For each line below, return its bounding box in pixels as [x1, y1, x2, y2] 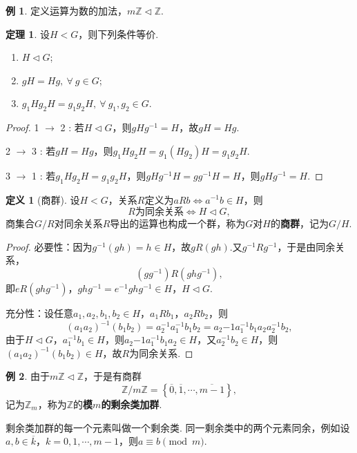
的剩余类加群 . [101, 396, 162, 411]
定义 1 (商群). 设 [6, 192, 80, 206]
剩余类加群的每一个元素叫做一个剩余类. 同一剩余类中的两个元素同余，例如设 [6, 420, 350, 434]
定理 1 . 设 [6, 26, 50, 41]
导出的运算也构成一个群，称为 [110, 216, 246, 231]
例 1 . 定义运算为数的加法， [6, 3, 127, 17]
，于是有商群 [84, 369, 142, 383]
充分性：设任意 [6, 305, 73, 320]
